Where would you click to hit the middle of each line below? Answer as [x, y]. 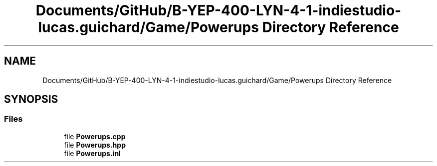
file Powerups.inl [92, 153]
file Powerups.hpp [95, 145]
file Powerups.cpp [95, 136]
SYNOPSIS [31, 99]
